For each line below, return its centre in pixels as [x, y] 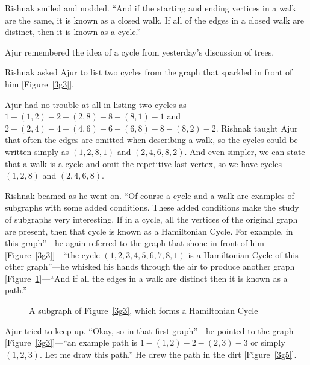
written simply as [37, 151]
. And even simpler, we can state [245, 151]
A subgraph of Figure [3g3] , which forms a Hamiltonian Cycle [144, 310]
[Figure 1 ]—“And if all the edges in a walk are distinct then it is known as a [146, 278]
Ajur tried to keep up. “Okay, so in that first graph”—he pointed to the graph [149, 330]
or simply [268, 342]
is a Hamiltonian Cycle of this [243, 254]
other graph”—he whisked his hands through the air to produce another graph [150, 266]
